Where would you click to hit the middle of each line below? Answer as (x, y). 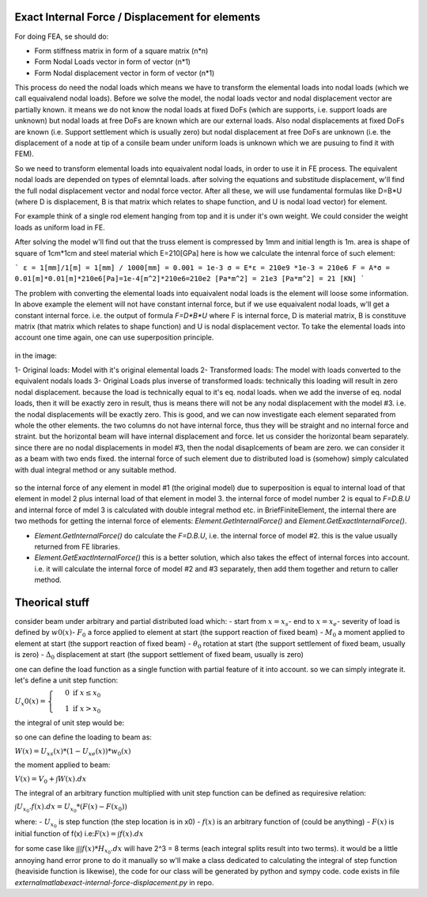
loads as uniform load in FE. (60, 227)
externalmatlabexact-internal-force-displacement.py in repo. (114, 882)
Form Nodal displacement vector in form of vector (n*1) (125, 73)
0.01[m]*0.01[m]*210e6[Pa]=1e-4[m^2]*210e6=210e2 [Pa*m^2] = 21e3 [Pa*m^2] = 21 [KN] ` (190, 279)
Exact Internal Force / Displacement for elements (138, 17)
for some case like (45, 848)
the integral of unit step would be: (70, 722)
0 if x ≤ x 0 (83, 694)
